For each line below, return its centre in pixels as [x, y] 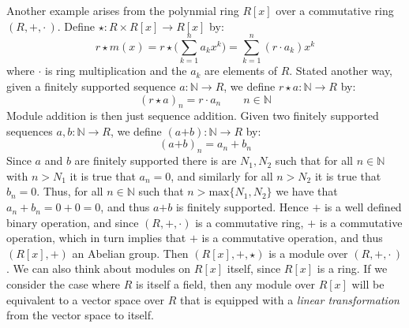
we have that [307, 191]
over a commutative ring [335, 10]
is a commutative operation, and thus [292, 238]
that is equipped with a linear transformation [289, 299]
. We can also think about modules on [99, 268]
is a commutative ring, [250, 222]
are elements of [241, 71]
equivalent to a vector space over [86, 299]
